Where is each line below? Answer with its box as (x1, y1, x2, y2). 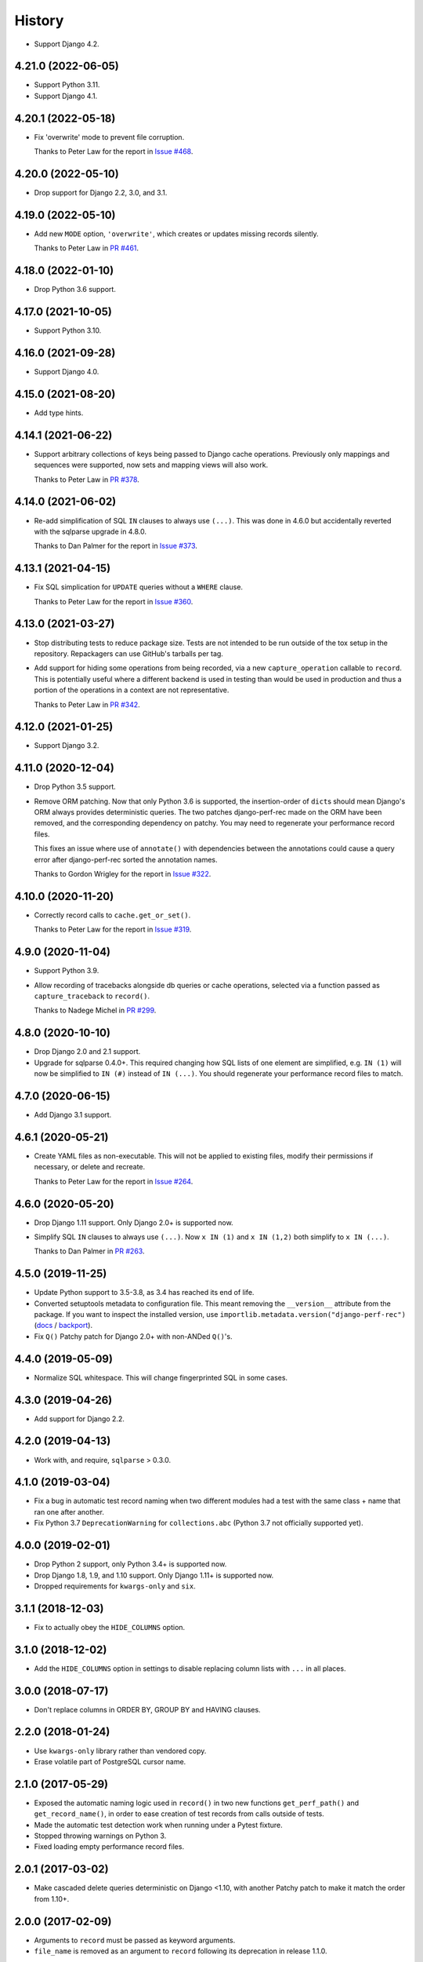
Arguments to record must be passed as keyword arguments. (34, 1935, 236, 1945)
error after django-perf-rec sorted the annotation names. (34, 855, 218, 864)
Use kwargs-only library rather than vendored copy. (34, 1746, 207, 1756)
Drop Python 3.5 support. (34, 782, 117, 792)
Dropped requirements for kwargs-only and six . (34, 1581, 196, 1591)
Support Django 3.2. (34, 741, 99, 750)
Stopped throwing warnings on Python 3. (34, 1831, 167, 1840)
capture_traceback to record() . (34, 991, 150, 1001)
